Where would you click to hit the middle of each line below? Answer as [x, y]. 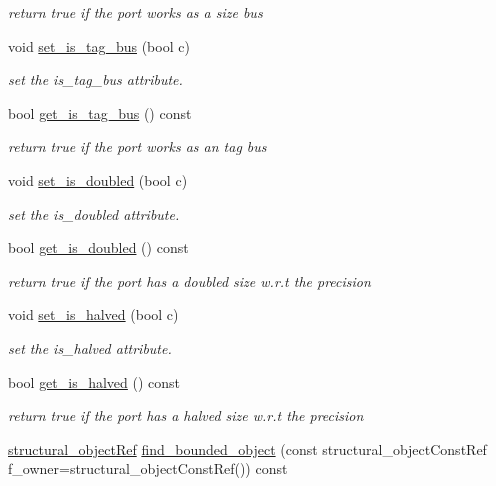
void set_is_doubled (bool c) [98, 179]
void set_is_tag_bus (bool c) [99, 45]
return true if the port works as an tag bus [137, 146]
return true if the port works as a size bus [135, 12]
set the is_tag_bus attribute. [95, 79]
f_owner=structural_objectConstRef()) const [148, 468]
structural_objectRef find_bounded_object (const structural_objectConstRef [247, 448]
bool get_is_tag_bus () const [100, 112]
